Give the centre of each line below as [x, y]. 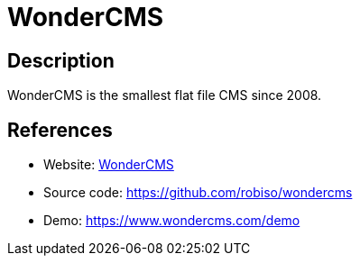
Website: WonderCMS [109, 165]
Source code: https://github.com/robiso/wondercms [198, 193]
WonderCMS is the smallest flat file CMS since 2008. [165, 95]
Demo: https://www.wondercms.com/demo [172, 221]
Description [61, 60]
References [60, 130]
